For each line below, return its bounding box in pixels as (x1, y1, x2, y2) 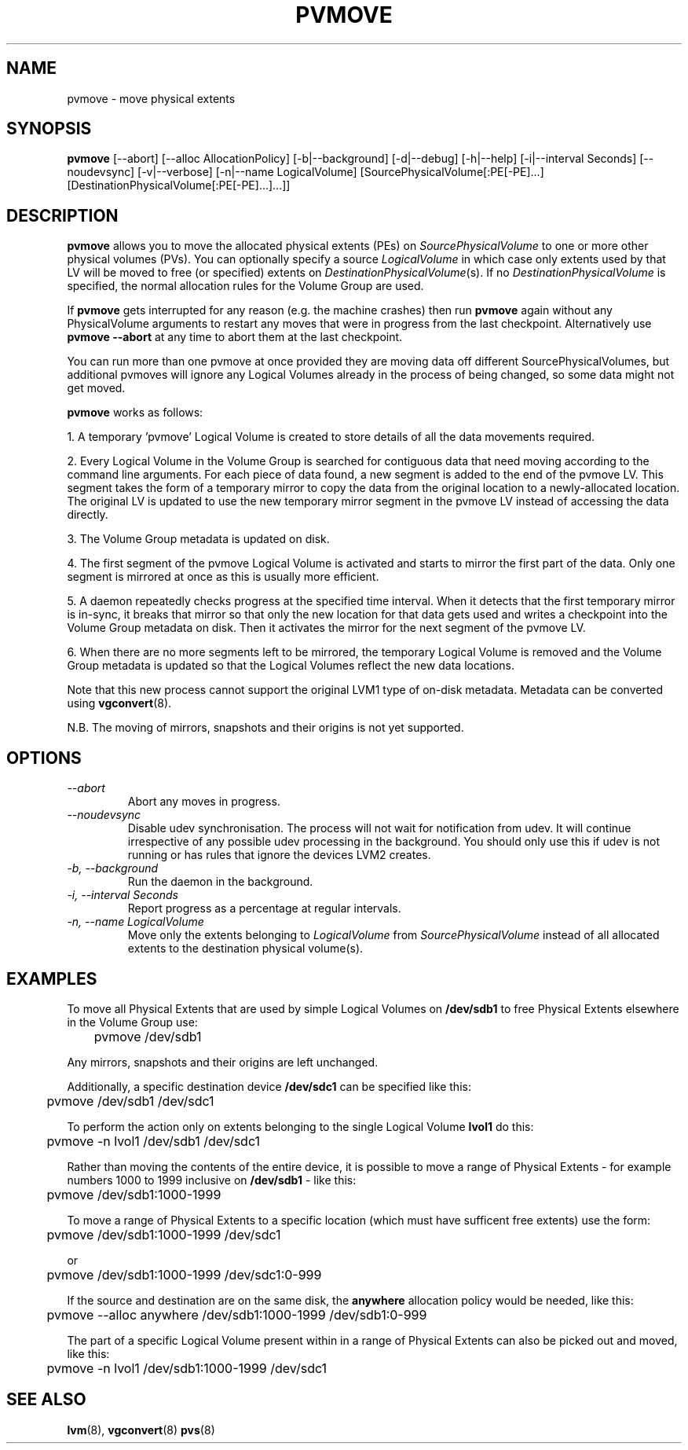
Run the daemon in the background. (127, 875, 313, 889)
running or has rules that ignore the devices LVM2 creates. (127, 848, 431, 862)
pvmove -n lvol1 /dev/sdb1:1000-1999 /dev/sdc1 (46, 1360, 328, 1376)
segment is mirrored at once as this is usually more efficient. (67, 570, 379, 584)
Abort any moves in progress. (127, 795, 280, 809)
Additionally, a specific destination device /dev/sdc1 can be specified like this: (67, 1079, 471, 1093)
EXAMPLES (6, 968, 97, 989)
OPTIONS (6, 747, 82, 768)
